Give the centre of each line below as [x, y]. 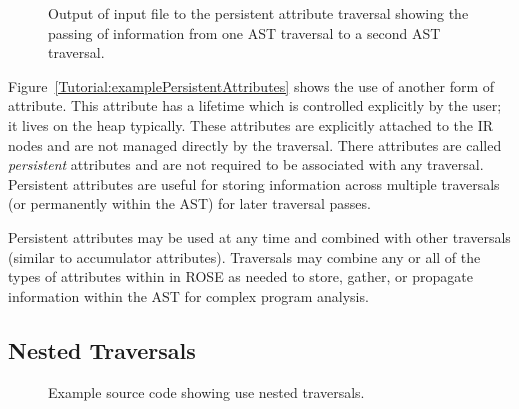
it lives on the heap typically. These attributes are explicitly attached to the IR [251, 124]
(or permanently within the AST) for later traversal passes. [189, 203]
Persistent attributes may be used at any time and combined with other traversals [259, 236]
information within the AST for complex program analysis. [188, 295]
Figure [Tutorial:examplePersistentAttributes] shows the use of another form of [251, 85]
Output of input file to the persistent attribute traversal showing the [258, 13]
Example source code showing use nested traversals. [206, 391]
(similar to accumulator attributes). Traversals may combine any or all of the [244, 256]
